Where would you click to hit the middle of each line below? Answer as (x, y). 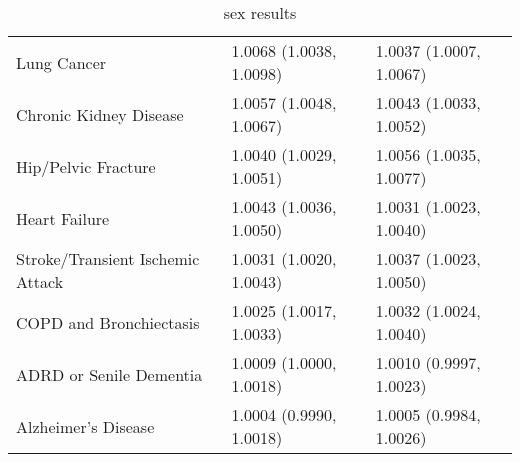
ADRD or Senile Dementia (109, 374)
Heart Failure (63, 218)
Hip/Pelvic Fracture (86, 166)
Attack (40, 281)
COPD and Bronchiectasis (108, 322)
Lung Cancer (61, 62)
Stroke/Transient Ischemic (108, 258)
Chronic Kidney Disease (100, 114)
